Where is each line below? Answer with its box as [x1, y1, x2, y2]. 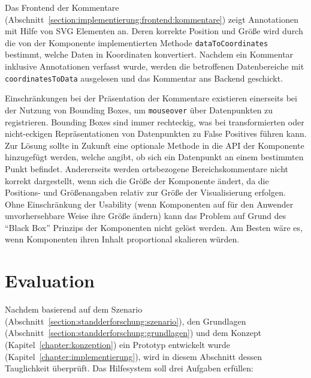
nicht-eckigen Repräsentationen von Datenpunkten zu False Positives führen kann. [5, 127, 307, 140]
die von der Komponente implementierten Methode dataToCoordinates [5, 36, 268, 49]
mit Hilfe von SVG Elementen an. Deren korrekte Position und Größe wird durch [5, 25, 303, 37]
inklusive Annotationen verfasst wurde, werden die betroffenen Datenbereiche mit [5, 60, 304, 73]
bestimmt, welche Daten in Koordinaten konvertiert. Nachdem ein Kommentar [5, 48, 294, 61]
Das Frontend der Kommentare [5, 1, 119, 13]
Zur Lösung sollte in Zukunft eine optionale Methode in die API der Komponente [5, 139, 304, 151]
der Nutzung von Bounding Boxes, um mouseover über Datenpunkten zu [5, 103, 273, 116]
